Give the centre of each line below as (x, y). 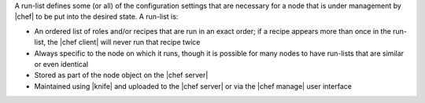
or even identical (61, 64)
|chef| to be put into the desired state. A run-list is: (96, 17)
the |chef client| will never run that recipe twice (124, 42)
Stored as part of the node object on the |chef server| (121, 75)
